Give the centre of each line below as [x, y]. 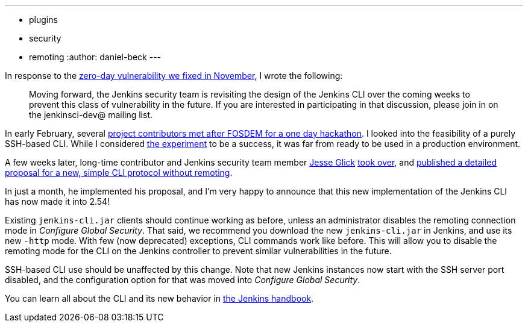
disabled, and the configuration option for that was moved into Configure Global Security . [183, 280]
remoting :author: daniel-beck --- [95, 57]
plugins [43, 20]
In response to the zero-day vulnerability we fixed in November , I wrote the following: [174, 76]
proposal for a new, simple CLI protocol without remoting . [119, 173]
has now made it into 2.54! [58, 201]
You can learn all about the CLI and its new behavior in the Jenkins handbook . [159, 298]
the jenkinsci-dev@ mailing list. [91, 115]
